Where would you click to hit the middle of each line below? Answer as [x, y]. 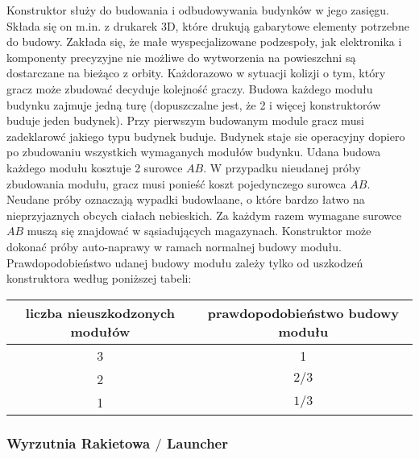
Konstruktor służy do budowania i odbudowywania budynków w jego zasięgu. [198, 10]
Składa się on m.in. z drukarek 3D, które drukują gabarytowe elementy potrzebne [208, 25]
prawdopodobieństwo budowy [303, 312]
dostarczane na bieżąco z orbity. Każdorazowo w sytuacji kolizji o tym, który [196, 73]
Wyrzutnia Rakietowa [79, 442]
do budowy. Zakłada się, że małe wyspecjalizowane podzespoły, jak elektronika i [204, 41]
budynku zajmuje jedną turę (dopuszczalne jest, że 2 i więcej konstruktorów [194, 104]
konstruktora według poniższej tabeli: [99, 278]
